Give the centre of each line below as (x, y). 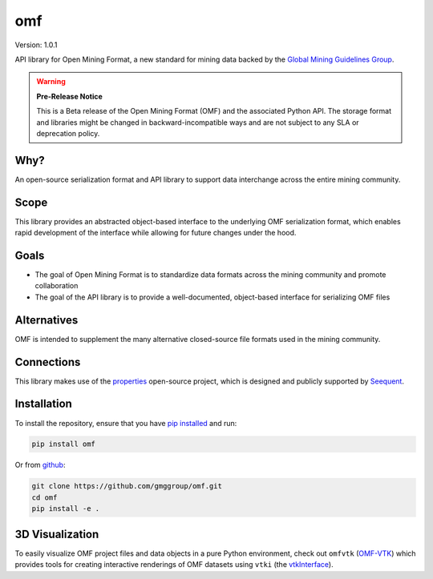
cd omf (45, 497)
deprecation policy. (68, 133)
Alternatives (47, 320)
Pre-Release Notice (70, 96)
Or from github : (40, 465)
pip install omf (64, 444)
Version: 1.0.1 (36, 45)
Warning (51, 82)
